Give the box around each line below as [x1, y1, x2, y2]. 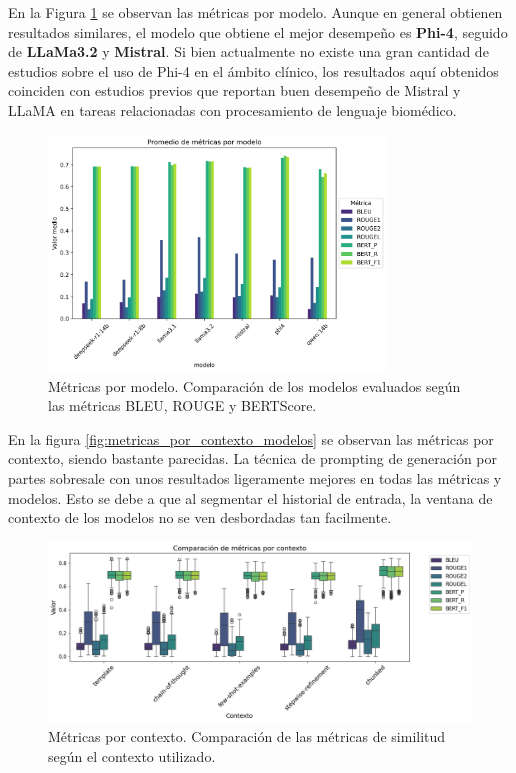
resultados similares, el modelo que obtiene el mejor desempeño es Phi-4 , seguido [8, 21, 508, 42]
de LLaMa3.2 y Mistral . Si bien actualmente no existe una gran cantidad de [8, 41, 489, 62]
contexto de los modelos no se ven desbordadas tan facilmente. [8, 507, 392, 528]
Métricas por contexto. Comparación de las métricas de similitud [48, 725, 446, 746]
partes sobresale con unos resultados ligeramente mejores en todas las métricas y [8, 468, 502, 489]
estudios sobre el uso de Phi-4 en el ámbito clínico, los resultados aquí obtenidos [8, 60, 499, 81]
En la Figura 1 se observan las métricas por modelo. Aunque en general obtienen [8, 2, 503, 22]
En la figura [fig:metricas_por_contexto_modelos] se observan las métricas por [8, 428, 494, 449]
